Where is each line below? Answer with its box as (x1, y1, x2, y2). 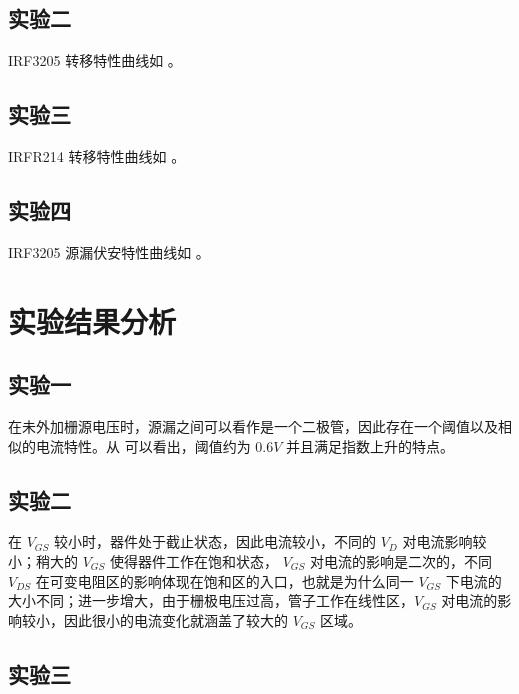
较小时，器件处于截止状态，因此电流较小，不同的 (54, 531, 377, 552)
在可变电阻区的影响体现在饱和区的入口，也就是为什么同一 (35, 570, 414, 591)
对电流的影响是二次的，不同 (310, 550, 493, 571)
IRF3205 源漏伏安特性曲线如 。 (8, 241, 210, 262)
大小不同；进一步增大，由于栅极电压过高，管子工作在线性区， (8, 590, 414, 611)
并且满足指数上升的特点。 (286, 435, 455, 456)
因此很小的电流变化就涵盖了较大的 (63, 609, 288, 630)
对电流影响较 (402, 531, 487, 552)
